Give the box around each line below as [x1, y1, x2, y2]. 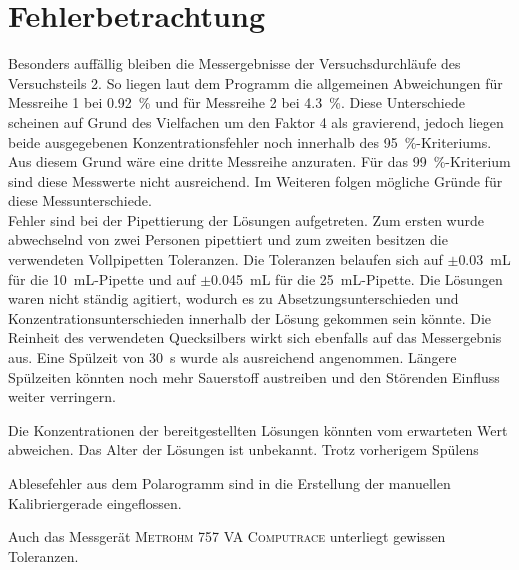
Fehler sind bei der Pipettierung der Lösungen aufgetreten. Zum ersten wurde [8, 209, 484, 230]
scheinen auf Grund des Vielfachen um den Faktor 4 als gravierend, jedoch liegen [8, 111, 504, 132]
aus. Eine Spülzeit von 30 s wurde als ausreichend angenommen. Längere [8, 347, 457, 368]
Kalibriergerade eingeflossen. [8, 492, 182, 513]
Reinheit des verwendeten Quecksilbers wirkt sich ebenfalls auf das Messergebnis [8, 327, 502, 348]
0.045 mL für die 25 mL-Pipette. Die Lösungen [211, 268, 503, 289]
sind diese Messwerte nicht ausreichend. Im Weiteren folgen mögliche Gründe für [8, 170, 503, 191]
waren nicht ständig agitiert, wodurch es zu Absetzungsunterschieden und [8, 288, 459, 309]
